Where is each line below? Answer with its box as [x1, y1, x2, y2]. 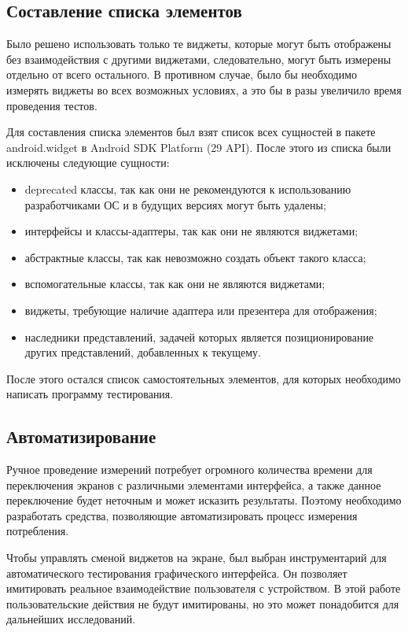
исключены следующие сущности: [6, 154, 170, 171]
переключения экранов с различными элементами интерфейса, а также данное [6, 476, 381, 493]
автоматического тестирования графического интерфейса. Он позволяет [6, 564, 347, 581]
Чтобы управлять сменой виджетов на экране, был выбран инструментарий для [6, 549, 387, 566]
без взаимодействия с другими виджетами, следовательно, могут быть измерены [6, 50, 391, 67]
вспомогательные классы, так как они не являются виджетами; [24, 275, 325, 292]
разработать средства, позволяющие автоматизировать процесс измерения [6, 507, 358, 523]
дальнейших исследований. [6, 611, 136, 627]
